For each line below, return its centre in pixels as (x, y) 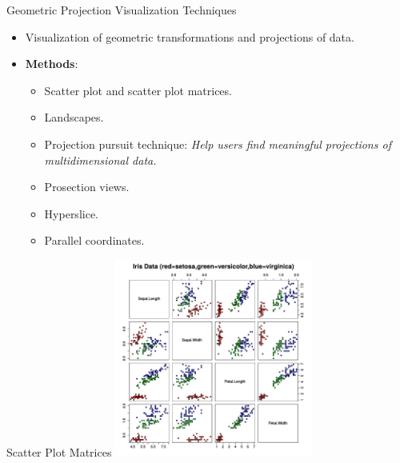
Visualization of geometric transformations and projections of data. (190, 36)
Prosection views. (87, 187)
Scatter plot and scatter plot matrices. (138, 90)
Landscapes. (74, 117)
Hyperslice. (71, 213)
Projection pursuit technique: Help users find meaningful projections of (218, 144)
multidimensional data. (100, 160)
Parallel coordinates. (94, 240)
